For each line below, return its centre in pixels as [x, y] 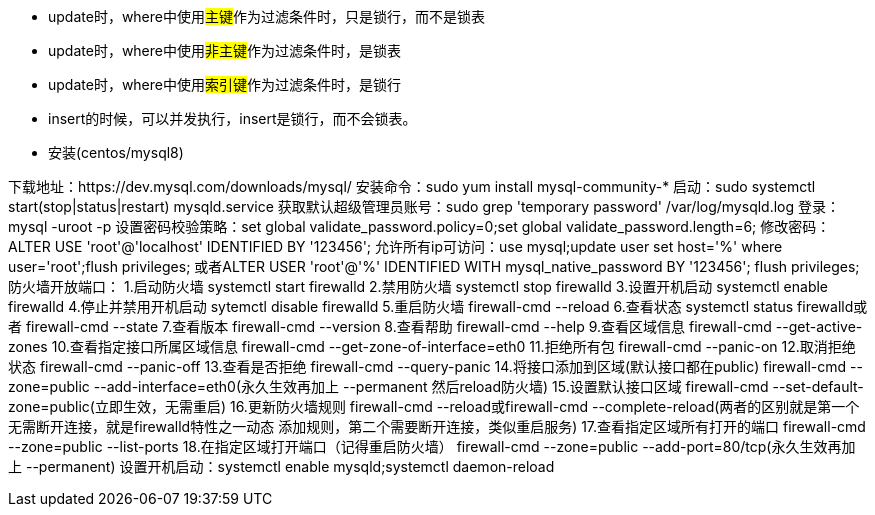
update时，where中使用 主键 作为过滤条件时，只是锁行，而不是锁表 [266, 16]
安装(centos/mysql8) [116, 152]
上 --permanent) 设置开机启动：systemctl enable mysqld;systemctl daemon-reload [281, 466]
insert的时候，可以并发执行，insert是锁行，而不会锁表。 [232, 118]
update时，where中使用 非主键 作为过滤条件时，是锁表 [224, 50]
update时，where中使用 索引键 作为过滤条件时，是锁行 [224, 84]
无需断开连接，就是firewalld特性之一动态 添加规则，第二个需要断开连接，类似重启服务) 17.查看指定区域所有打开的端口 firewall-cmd [437, 426]
